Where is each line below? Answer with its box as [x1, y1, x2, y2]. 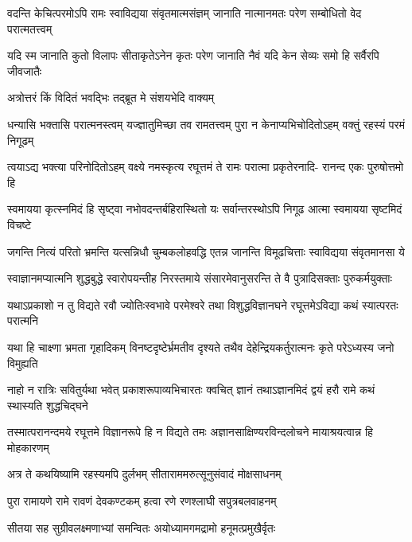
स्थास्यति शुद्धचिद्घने [7, 396, 88, 413]
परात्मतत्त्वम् [7, 20, 52, 37]
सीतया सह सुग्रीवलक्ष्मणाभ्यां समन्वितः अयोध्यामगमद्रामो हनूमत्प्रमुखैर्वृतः [7, 519, 276, 536]
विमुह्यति [7, 354, 38, 371]
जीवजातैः [7, 62, 42, 79]
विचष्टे [7, 216, 32, 232]
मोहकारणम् [7, 439, 49, 455]
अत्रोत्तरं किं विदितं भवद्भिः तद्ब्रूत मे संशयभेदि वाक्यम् [7, 89, 215, 106]
